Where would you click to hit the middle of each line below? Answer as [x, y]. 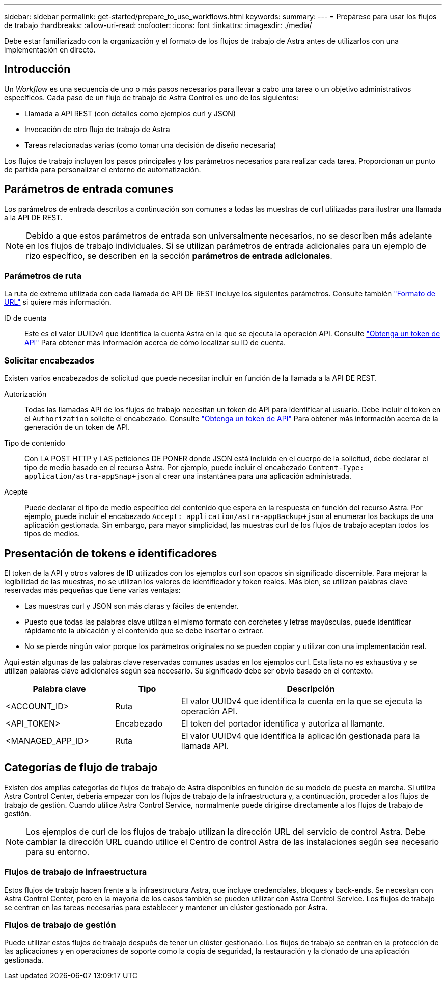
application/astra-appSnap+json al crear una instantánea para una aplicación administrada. [188, 476]
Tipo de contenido [35, 443]
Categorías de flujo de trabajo [81, 768]
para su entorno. [58, 852]
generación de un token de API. [77, 427]
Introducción [37, 69]
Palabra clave [59, 689]
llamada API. [205, 746]
